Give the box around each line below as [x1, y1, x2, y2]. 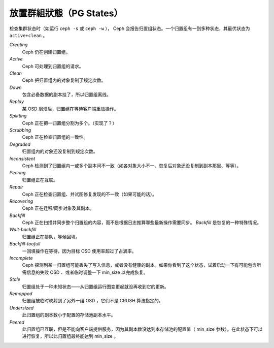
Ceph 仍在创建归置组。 [22, 49, 71, 55]
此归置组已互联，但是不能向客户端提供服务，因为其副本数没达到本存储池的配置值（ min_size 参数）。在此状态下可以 [22, 326, 263, 332]
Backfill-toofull [9, 241, 41, 247]
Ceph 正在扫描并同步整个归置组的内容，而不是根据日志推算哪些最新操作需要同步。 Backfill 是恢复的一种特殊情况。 [22, 219, 261, 226]
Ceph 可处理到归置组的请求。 [22, 63, 84, 69]
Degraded [9, 141, 30, 147]
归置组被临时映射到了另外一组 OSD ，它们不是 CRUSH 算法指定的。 [22, 298, 163, 304]
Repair [9, 184, 23, 190]
